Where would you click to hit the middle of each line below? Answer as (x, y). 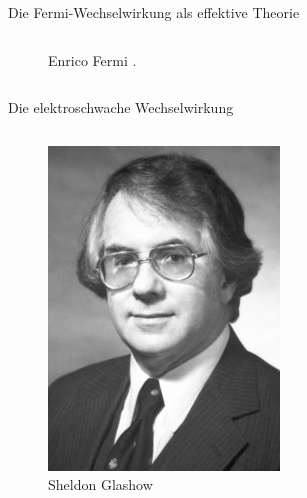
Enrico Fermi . (92, 59)
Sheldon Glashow (100, 484)
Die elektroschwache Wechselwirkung (121, 107)
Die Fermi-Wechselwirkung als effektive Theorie (154, 12)
